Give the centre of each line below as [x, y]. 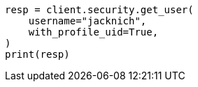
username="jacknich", [87, 21]
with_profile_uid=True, [93, 32]
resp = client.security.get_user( [99, 10]
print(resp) [37, 54]
